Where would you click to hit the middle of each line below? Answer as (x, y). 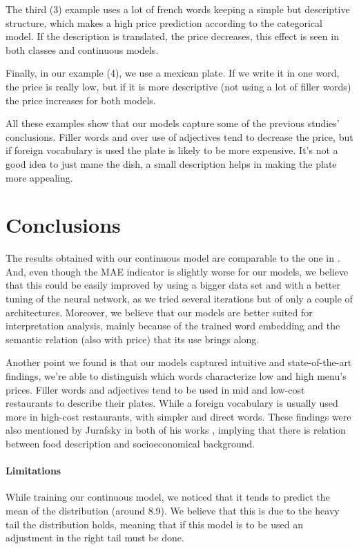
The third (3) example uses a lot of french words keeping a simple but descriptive (178, 9)
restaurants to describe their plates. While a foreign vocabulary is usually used (172, 403)
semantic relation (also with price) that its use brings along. (133, 339)
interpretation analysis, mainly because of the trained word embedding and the (173, 326)
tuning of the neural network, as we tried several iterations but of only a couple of (179, 299)
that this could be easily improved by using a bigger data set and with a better (173, 285)
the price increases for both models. (81, 100)
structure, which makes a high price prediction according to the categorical (164, 22)
